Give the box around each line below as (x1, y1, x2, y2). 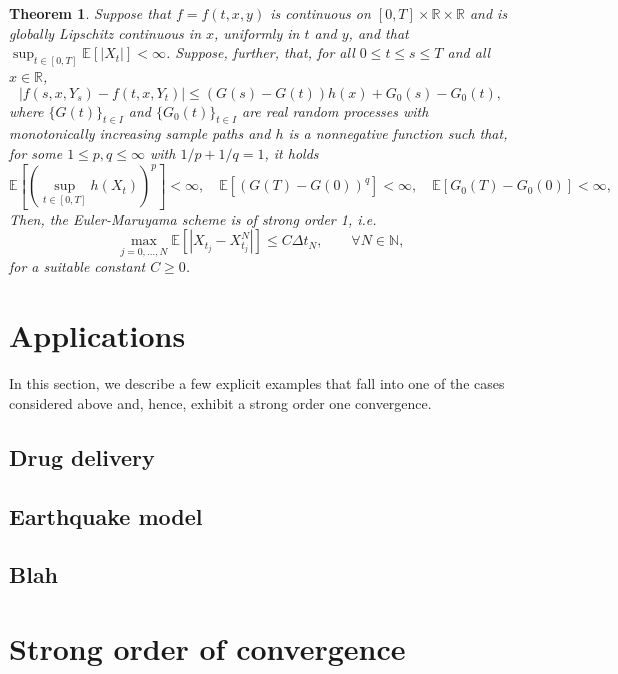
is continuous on (270, 3, 371, 23)
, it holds (264, 143, 319, 164)
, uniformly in (214, 22, 300, 43)
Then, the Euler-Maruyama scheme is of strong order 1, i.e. (9, 208, 377, 229)
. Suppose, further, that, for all (165, 42, 355, 63)
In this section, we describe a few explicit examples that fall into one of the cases (9, 373, 505, 394)
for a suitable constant (9, 256, 146, 277)
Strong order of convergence (9, 627, 406, 668)
